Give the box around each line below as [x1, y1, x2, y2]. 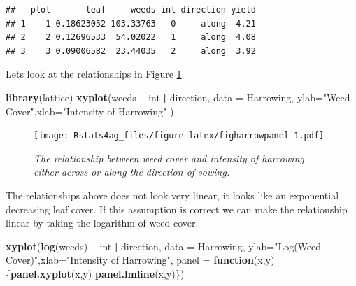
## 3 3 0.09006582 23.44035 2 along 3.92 [6, 45, 256, 56]
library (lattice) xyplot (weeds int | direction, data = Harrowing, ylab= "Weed [6, 90, 350, 104]
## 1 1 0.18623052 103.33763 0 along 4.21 [6, 18, 256, 29]
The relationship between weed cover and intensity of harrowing [34, 150, 304, 165]
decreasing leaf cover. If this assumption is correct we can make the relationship [6, 201, 348, 216]
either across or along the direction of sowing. [34, 164, 230, 179]
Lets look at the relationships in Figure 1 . [6, 66, 185, 81]
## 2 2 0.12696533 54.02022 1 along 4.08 [6, 32, 256, 43]
